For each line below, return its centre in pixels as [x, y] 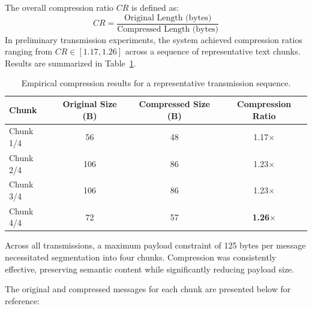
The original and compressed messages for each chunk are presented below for [148, 289]
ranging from [29, 51]
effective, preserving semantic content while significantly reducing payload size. [150, 269]
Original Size [90, 104]
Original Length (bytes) [168, 18]
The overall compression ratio [59, 7]
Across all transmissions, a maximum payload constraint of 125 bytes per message [155, 245]
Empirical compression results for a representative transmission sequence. [156, 83]
